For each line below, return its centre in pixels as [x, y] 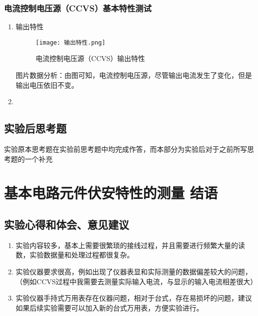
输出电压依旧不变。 [47, 85]
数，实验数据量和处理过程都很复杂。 [75, 255]
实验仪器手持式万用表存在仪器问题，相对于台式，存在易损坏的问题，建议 [134, 298]
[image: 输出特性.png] [70, 42]
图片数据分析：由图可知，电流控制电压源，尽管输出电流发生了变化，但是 [134, 75]
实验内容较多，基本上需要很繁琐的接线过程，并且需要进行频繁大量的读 [130, 245]
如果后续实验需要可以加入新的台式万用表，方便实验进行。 [109, 307]
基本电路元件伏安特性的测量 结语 [111, 193]
